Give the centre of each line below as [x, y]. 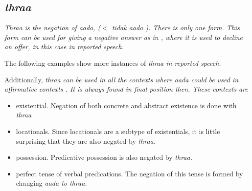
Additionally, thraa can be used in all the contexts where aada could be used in [122, 79]
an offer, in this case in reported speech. [64, 47]
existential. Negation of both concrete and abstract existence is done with [126, 105]
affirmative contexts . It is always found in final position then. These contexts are [126, 89]
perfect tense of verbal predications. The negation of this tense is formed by [129, 173]
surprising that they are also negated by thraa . [86, 141]
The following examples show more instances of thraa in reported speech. [113, 63]
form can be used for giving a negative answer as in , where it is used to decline [124, 37]
